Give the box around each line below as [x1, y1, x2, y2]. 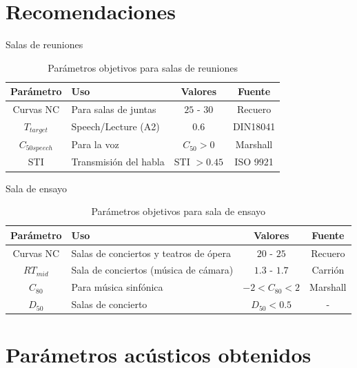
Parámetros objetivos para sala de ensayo [91, 204, 266, 218]
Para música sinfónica [71, 280, 163, 294]
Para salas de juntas [71, 102, 156, 116]
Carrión [312, 263, 345, 277]
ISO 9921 [234, 154, 274, 169]
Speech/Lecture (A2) [71, 119, 160, 134]
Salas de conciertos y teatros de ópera [71, 245, 231, 260]
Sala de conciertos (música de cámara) [71, 263, 234, 277]
